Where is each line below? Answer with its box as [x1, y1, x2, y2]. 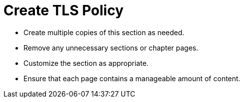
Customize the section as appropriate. [23, 58, 149, 67]
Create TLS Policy [3, 2, 124, 19]
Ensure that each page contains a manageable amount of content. [23, 74, 241, 83]
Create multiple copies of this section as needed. [23, 28, 185, 37]
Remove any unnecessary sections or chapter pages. [23, 43, 199, 52]
